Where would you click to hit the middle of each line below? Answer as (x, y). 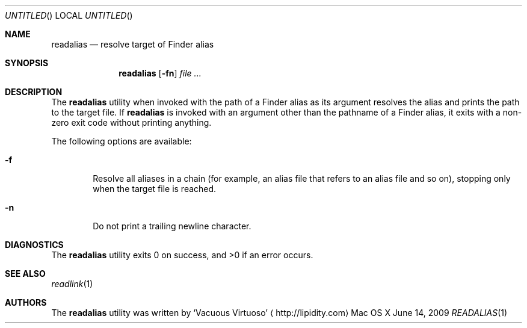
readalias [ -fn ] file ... (160, 73)
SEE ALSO (25, 274)
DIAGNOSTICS (34, 245)
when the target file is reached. (155, 189)
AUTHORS (26, 302)
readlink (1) (72, 284)
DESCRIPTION (34, 92)
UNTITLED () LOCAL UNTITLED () (69, 15)
